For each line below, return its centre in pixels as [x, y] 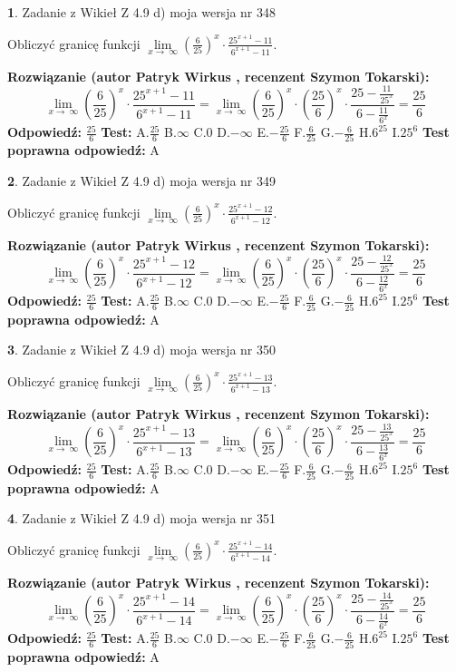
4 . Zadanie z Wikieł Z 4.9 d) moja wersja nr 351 [142, 518]
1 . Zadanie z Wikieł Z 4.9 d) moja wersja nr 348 [142, 12]
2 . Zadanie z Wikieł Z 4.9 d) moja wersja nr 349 [142, 181]
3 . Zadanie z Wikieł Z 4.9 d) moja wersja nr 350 [142, 350]
